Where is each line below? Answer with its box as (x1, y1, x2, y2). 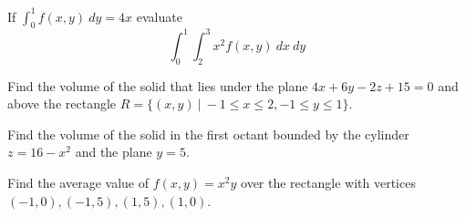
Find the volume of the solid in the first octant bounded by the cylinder (7, 124, 409, 143)
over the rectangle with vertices (241, 172, 416, 191)
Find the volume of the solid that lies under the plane (7, 76, 308, 95)
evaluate (136, 6, 182, 26)
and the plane (75, 142, 152, 161)
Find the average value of (7, 172, 150, 191)
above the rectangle (7, 94, 117, 113)
